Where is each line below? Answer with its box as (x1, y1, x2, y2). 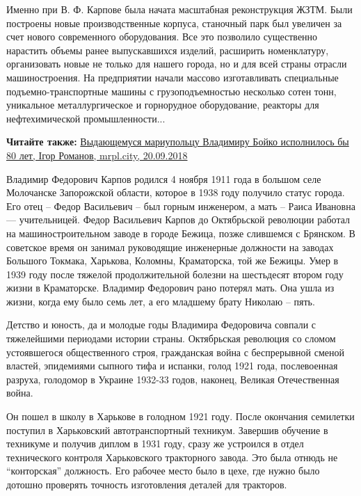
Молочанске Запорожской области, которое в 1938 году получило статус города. (6, 185, 345, 200)
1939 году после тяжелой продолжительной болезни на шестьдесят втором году (6, 266, 344, 281)
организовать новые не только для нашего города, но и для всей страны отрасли (6, 56, 347, 71)
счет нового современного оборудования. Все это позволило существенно (6, 29, 318, 44)
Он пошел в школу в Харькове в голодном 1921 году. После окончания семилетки (6, 409, 355, 424)
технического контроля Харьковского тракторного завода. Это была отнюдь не (6, 449, 338, 464)
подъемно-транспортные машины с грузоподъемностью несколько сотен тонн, (6, 83, 337, 98)
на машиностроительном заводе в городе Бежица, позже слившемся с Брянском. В (6, 225, 355, 240)
